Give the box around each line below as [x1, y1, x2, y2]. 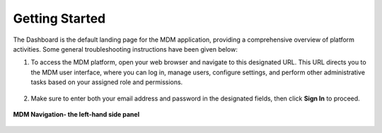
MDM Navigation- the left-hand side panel [13, 110, 140, 118]
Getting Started [13, 11, 106, 26]
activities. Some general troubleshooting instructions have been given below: [13, 45, 238, 53]
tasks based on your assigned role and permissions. [30, 78, 183, 86]
